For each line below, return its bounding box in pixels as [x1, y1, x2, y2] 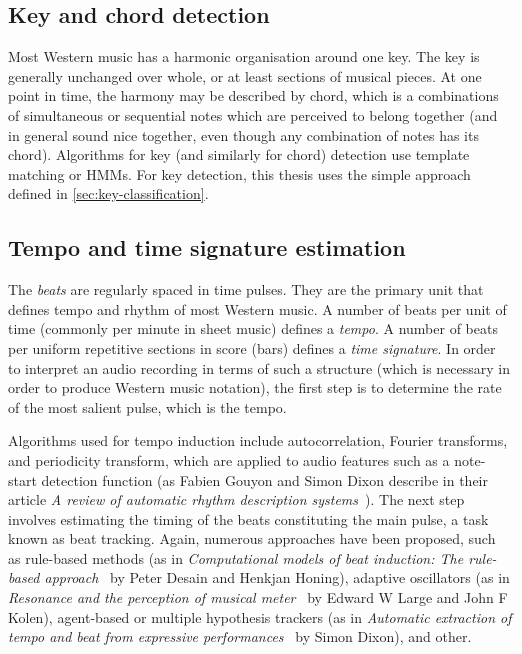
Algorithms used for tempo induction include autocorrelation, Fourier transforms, [8, 430, 508, 451]
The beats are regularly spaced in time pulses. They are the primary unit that [8, 279, 484, 300]
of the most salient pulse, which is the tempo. [8, 396, 287, 417]
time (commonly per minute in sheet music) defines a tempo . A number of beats [8, 318, 498, 339]
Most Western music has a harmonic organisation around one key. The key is [8, 46, 480, 67]
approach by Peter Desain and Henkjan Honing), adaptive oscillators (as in [44, 567, 510, 588]
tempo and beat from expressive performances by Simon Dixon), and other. [8, 626, 472, 647]
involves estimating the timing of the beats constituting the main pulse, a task [8, 508, 489, 529]
